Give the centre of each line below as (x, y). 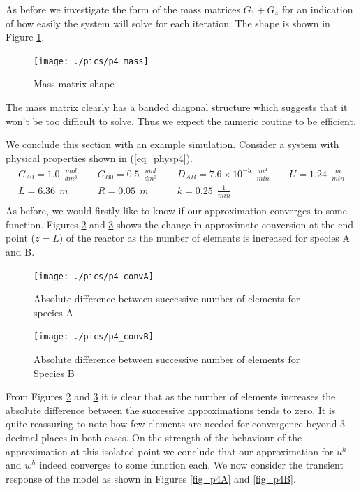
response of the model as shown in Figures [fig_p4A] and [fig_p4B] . (151, 478)
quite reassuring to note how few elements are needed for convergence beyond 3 (176, 424)
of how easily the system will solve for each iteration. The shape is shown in (168, 23)
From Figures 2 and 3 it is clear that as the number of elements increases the (171, 396)
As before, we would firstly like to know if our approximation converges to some (176, 211)
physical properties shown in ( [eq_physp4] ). (99, 157)
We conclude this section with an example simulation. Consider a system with (172, 144)
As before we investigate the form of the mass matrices (123, 9)
